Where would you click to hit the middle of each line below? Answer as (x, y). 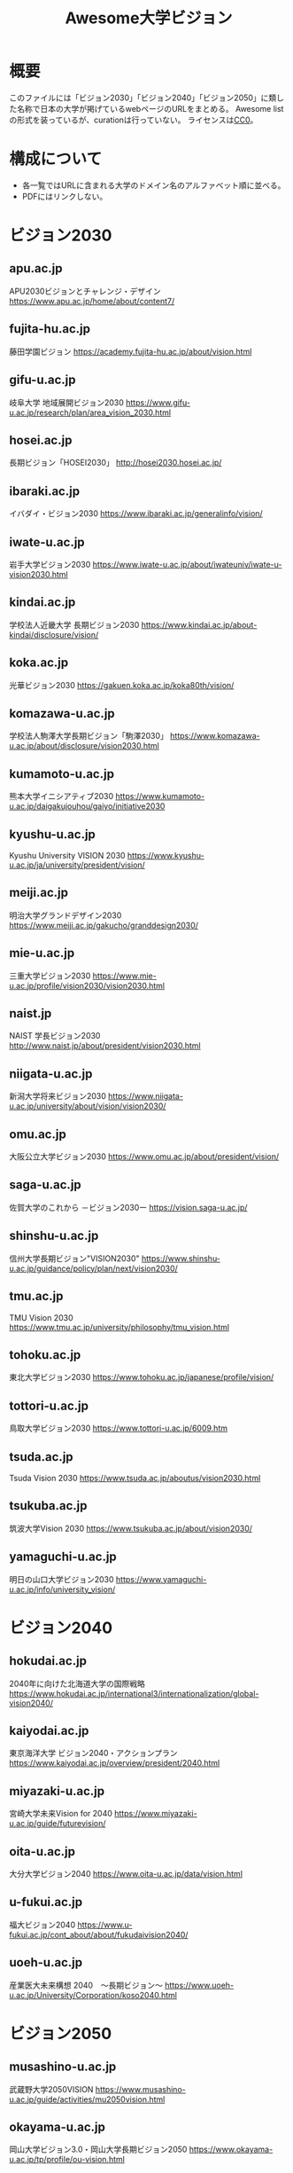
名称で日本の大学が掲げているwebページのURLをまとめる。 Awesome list (150, 108)
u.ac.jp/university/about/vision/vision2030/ (88, 1106)
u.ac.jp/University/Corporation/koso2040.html (93, 1995)
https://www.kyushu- (166, 855)
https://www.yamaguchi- (161, 1579)
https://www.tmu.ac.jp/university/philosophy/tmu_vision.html (120, 1327)
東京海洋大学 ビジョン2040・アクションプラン (94, 1753)
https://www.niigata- (146, 1096)
